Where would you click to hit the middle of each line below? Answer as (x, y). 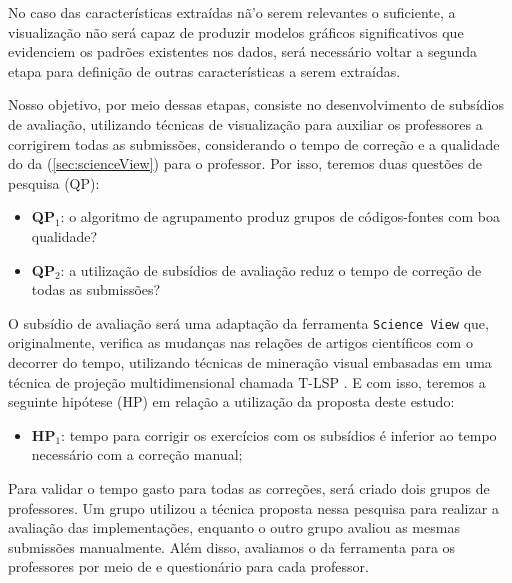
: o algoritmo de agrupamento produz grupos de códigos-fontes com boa (280, 216)
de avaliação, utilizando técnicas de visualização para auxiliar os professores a (245, 123)
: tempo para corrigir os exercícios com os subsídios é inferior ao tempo (279, 434)
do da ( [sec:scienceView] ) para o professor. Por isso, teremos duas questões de (245, 163)
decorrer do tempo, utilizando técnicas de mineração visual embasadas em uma (250, 361)
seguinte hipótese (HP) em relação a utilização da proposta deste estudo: (231, 401)
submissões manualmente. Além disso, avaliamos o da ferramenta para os (232, 546)
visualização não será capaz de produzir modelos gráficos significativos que (236, 31)
